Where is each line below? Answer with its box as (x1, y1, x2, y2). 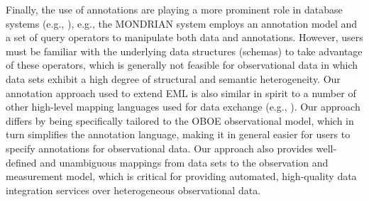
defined (6, 155, 37, 169)
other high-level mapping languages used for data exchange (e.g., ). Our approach (6, 99, 360, 114)
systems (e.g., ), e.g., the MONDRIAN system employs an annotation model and (6, 16, 358, 30)
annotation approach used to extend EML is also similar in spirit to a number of (6, 85, 356, 100)
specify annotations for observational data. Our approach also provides (6, 140, 314, 155)
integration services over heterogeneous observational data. (6, 182, 261, 197)
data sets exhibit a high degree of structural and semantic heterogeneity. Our (6, 71, 341, 86)
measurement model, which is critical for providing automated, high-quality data (6, 169, 357, 184)
